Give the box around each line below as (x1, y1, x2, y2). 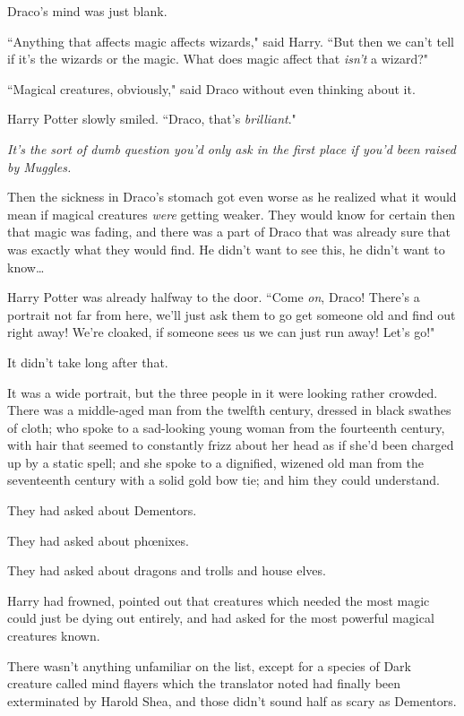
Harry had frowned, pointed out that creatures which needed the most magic (7, 591, 430, 609)
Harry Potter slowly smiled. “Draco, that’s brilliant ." (7, 109, 296, 128)
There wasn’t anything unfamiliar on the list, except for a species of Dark (7, 656, 411, 675)
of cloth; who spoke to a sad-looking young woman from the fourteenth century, (7, 418, 445, 436)
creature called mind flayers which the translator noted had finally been (7, 674, 401, 693)
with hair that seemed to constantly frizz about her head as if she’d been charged (7, 436, 454, 454)
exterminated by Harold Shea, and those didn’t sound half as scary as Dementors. (7, 691, 457, 710)
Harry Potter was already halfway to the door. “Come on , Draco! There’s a (7, 288, 420, 306)
